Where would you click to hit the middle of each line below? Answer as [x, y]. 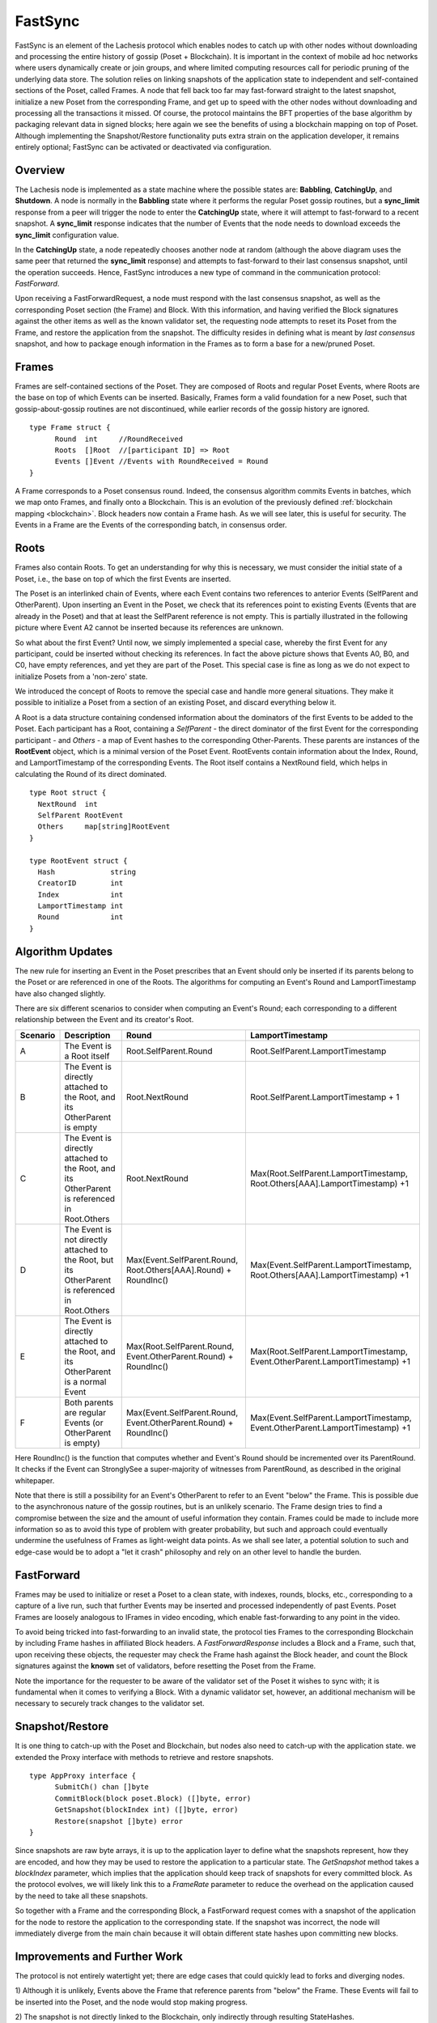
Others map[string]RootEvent [104, 827]
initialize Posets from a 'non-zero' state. [81, 676]
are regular [85, 1412]
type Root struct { [68, 793]
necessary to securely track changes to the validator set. [110, 1703]
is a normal [85, 1381]
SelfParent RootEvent [81, 815]
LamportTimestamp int [81, 906]
